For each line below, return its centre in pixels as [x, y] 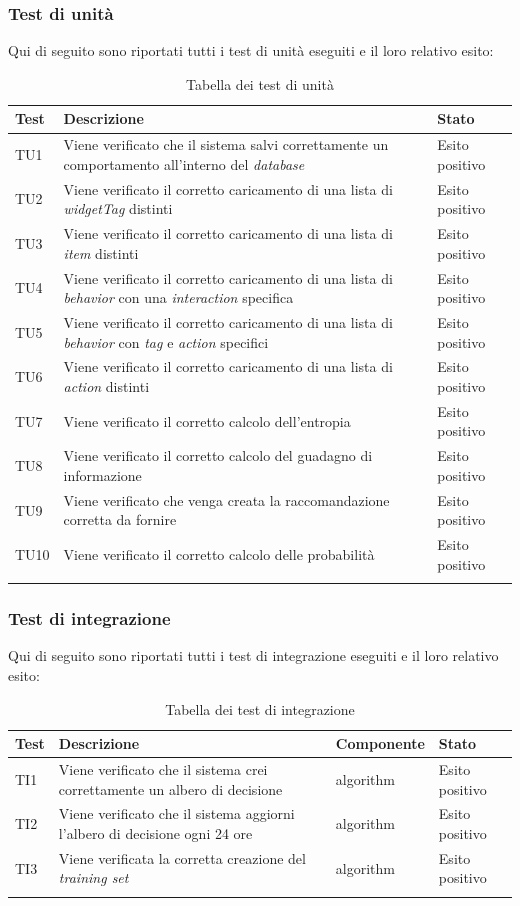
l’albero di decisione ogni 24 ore [155, 833]
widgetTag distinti [118, 208]
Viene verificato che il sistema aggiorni [176, 813]
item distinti [101, 252]
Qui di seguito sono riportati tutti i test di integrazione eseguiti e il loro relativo [253, 655]
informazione [102, 474]
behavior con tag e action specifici [166, 341]
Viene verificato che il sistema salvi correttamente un [226, 144]
